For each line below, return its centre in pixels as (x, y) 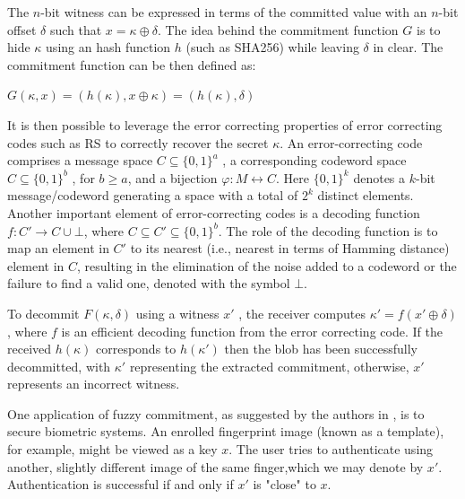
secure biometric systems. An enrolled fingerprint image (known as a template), (226, 431)
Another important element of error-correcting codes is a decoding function (214, 212)
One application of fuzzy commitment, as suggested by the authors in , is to (216, 413)
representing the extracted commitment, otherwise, (269, 366)
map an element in (58, 248)
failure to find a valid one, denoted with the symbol (149, 283)
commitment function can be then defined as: (132, 64)
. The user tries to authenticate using (331, 449)
